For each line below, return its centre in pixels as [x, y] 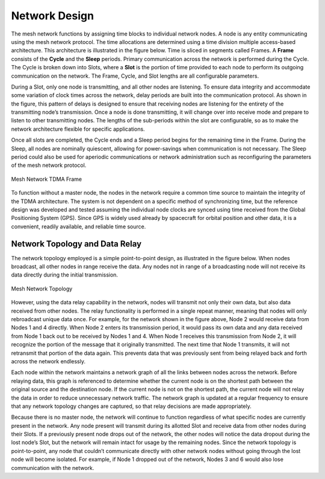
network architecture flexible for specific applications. [78, 129]
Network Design [53, 16]
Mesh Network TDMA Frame [47, 179]
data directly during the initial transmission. [65, 275]
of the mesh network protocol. [49, 165]
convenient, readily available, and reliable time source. [79, 227]
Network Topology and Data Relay [76, 244]
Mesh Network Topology [42, 289]
